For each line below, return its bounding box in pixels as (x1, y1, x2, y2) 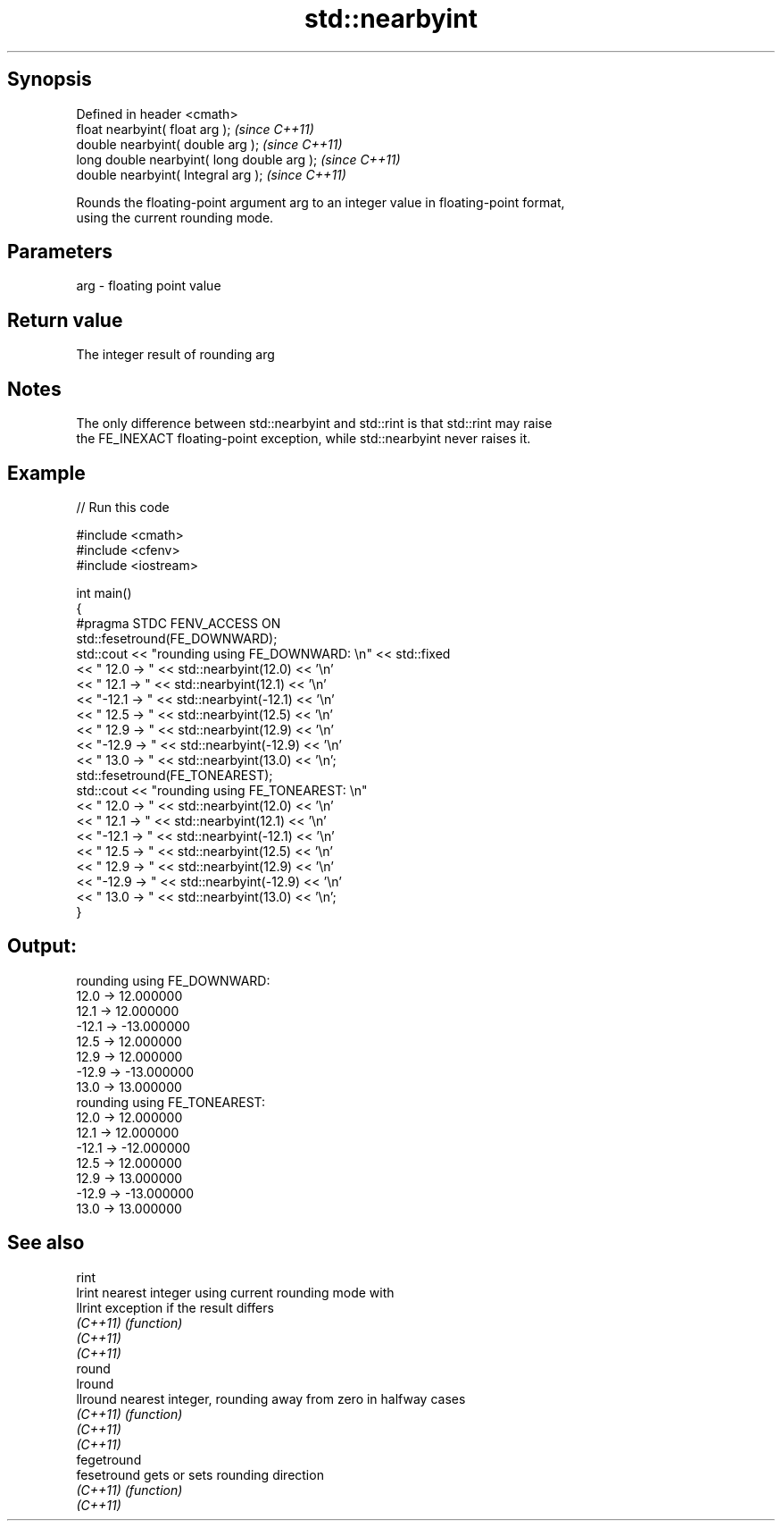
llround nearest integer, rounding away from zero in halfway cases (76, 1390, 466, 1406)
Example (7, 461, 86, 484)
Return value (7, 308, 123, 332)
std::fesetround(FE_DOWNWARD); (76, 630, 278, 646)
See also (7, 1231, 85, 1255)
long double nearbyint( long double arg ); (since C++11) (76, 151, 401, 167)
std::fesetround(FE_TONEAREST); (76, 767, 273, 783)
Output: (7, 935, 77, 958)
